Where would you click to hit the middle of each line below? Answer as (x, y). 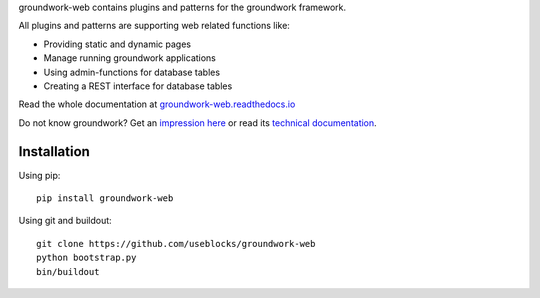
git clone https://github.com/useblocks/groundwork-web (176, 243)
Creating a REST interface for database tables (138, 86)
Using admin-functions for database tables (131, 72)
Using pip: (39, 175)
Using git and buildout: (65, 221)
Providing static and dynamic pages (117, 44)
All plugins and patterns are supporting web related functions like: (154, 26)
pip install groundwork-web (105, 198)
